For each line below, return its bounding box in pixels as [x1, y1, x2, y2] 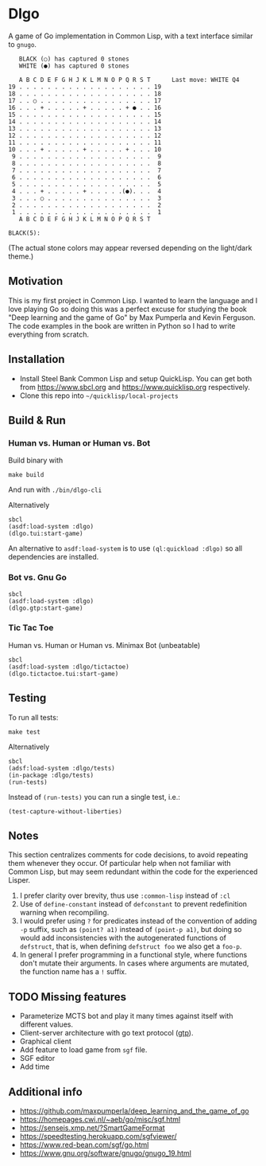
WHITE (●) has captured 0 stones [18, 61, 129, 70]
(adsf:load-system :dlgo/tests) [8, 764, 115, 772]
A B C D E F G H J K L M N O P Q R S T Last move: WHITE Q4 [18, 76, 240, 84]
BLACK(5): [8, 228, 41, 237]
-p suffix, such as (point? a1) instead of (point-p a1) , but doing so [19, 925, 242, 934]
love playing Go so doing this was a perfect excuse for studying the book [8, 304, 248, 314]
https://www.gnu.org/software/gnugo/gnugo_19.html [19, 1148, 192, 1158]
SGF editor [19, 1054, 56, 1063]
